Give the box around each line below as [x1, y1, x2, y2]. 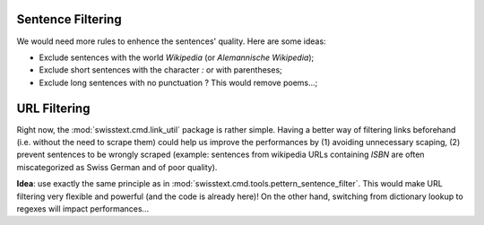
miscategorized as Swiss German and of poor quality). [16, 161, 218, 172]
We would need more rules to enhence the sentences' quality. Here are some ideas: [16, 36, 326, 47]
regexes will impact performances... [16, 203, 150, 214]
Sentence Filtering [16, 12, 122, 27]
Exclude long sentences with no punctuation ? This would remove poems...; [39, 77, 318, 88]
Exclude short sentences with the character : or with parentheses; [39, 65, 282, 75]
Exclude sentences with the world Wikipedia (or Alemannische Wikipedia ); [39, 52, 315, 63]
